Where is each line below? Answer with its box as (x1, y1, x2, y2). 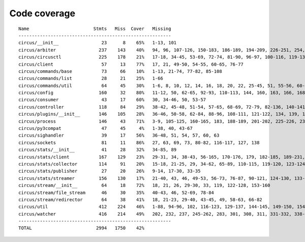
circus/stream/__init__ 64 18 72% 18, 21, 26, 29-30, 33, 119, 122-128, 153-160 (18, 182, 270, 189)
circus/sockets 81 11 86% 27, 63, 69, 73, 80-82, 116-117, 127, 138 (18, 140, 260, 145)
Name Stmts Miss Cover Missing (18, 25, 171, 32)
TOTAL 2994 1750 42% (18, 225, 145, 231)
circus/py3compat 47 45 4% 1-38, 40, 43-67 (18, 125, 193, 131)
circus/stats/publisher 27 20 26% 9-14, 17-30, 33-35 (18, 168, 201, 174)
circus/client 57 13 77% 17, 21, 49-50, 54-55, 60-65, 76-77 (18, 61, 244, 67)
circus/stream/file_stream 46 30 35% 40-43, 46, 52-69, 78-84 (18, 190, 215, 196)
